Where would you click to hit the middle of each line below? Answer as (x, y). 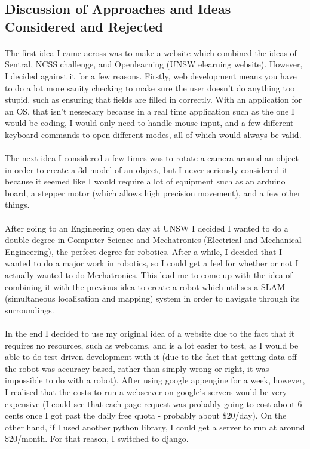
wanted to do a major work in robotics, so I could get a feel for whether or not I (152, 263)
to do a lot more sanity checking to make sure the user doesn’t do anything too (150, 87)
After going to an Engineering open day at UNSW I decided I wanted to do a (147, 228)
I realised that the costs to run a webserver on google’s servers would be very (146, 391)
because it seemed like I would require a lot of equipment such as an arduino (145, 181)
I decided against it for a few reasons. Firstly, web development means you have (151, 76)
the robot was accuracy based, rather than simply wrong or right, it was (137, 368)
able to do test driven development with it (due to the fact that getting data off (151, 357)
